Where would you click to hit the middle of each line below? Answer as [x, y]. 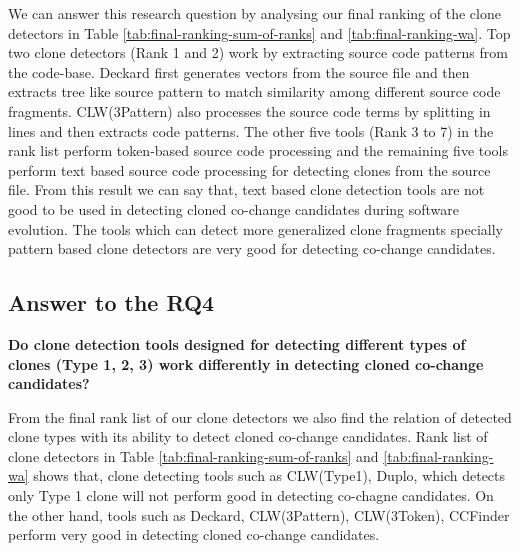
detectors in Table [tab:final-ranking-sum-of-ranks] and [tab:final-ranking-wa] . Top [259, 32]
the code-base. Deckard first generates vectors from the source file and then [239, 71]
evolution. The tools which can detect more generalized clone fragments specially [255, 228]
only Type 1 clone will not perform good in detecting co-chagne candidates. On [251, 495]
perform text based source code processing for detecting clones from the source [249, 169]
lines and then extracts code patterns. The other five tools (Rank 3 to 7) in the [251, 130]
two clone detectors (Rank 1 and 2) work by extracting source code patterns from [258, 52]
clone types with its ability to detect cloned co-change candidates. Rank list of [248, 436]
